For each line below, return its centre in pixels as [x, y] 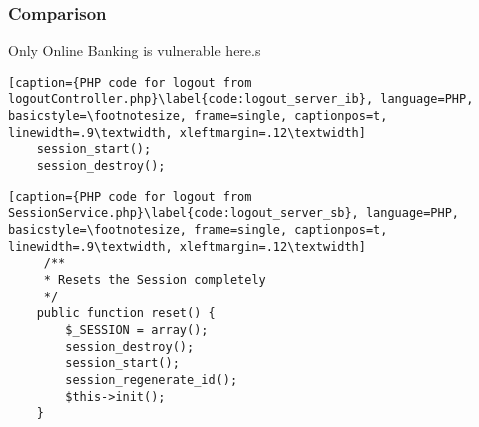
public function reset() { [126, 313]
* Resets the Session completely [154, 280]
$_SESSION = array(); [137, 330]
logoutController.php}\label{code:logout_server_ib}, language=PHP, [241, 99]
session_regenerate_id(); [151, 379]
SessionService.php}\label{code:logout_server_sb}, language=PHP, [234, 213]
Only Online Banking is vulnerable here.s [134, 50]
